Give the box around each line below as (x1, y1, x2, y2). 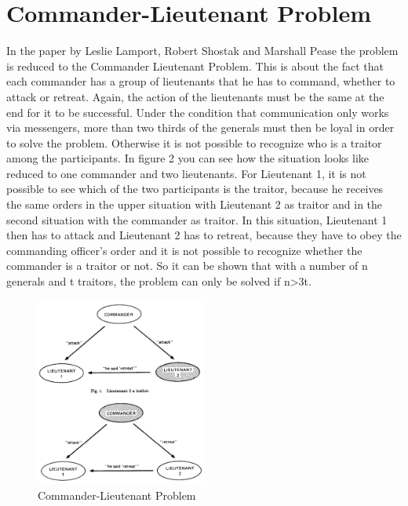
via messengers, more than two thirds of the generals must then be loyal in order (6, 119, 395, 136)
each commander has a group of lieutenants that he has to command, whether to (6, 73, 395, 89)
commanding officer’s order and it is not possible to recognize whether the (6, 242, 362, 258)
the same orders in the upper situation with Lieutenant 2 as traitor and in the (6, 196, 383, 213)
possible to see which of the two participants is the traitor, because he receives (6, 180, 384, 197)
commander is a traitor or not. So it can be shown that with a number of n (6, 257, 368, 274)
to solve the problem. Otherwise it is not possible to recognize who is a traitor (6, 134, 382, 151)
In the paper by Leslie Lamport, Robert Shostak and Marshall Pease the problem (6, 42, 399, 59)
